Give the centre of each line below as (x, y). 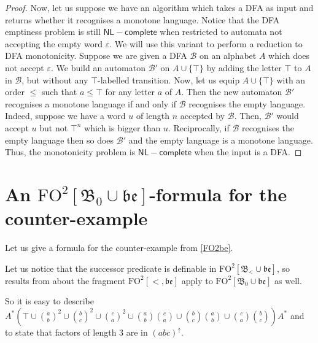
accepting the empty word (54, 43)
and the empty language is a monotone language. (221, 140)
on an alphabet (228, 56)
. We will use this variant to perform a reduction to (206, 43)
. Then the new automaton (232, 92)
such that (59, 92)
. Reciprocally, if (199, 127)
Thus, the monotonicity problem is (70, 152)
